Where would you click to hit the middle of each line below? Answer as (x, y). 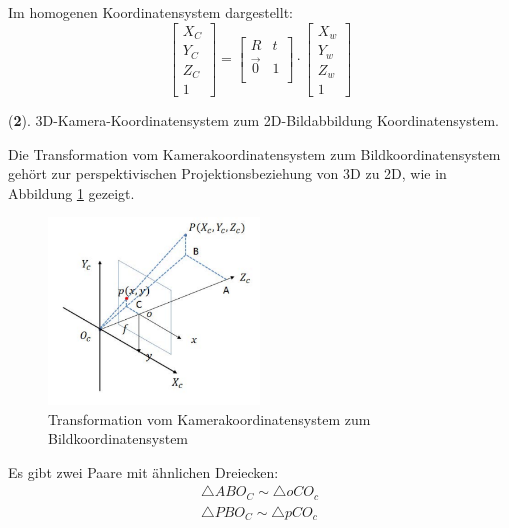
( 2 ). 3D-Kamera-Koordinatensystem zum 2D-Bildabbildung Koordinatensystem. (253, 120)
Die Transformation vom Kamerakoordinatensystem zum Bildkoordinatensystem (254, 153)
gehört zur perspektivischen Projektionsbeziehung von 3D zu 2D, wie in (227, 173)
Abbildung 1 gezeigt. (71, 192)
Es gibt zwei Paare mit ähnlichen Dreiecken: (143, 471)
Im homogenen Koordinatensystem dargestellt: (150, 12)
